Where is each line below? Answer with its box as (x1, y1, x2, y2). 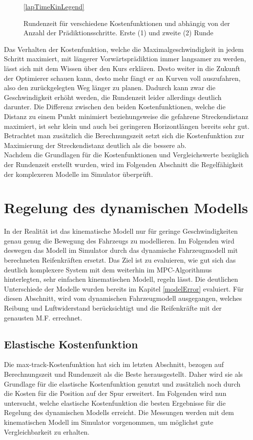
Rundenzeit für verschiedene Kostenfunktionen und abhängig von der (23, 18, 230, 28)
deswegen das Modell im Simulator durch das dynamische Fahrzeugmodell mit (4, 245, 238, 255)
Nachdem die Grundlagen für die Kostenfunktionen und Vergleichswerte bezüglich (4, 149, 249, 160)
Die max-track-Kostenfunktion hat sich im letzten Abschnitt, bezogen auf (4, 359, 224, 369)
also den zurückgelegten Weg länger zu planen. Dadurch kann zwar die (4, 82, 215, 93)
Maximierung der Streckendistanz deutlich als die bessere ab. (4, 140, 187, 150)
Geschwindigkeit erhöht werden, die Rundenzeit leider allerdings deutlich (4, 92, 222, 102)
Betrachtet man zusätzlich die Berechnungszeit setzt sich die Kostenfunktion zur (4, 130, 244, 141)
